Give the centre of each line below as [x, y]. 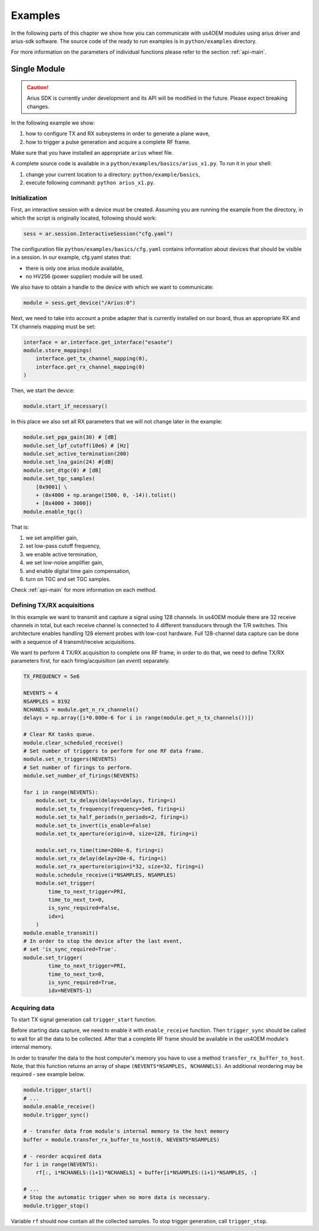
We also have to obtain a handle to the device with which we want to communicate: [112, 287]
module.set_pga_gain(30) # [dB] [70, 437]
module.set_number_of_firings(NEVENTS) [81, 776]
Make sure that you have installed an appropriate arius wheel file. [92, 153]
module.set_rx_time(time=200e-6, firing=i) [100, 850]
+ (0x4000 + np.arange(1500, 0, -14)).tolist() [106, 495]
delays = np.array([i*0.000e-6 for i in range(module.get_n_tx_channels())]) [139, 718]
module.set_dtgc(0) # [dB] [62, 470]
